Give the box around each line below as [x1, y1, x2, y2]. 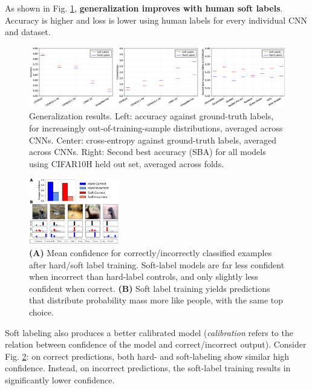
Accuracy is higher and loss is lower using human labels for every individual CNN [5, 13, 307, 26]
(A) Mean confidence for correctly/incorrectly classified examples [29, 246, 272, 259]
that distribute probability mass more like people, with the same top [29, 294, 284, 306]
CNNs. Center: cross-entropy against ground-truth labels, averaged [29, 133, 276, 146]
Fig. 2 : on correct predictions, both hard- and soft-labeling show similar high [5, 349, 290, 362]
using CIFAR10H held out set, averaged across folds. [29, 157, 224, 170]
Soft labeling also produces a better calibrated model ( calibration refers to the [5, 326, 293, 339]
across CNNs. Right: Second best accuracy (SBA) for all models [29, 145, 266, 158]
